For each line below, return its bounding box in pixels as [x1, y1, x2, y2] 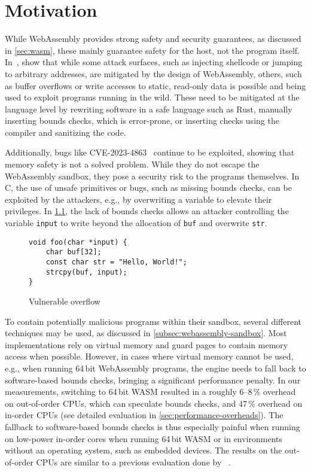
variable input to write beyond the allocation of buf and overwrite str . [5, 217, 267, 229]
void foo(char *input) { [29, 237, 127, 246]
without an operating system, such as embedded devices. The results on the [5, 444, 282, 456]
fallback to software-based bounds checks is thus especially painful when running [5, 420, 300, 433]
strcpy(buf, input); [45, 267, 127, 276]
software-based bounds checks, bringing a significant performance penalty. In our [5, 373, 301, 386]
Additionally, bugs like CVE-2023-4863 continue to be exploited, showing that [5, 146, 295, 159]
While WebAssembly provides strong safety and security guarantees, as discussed [5, 32, 301, 45]
